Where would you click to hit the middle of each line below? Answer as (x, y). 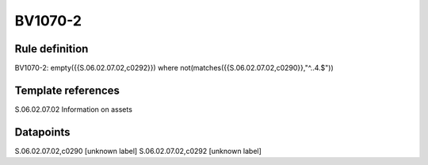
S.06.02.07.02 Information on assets (73, 109)
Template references (67, 90)
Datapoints (42, 132)
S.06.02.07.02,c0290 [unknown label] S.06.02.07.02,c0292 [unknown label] (138, 151)
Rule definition (52, 49)
